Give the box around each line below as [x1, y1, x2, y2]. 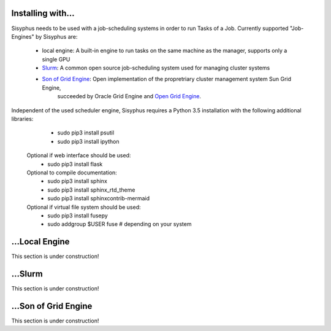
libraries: [11, 115, 34, 123]
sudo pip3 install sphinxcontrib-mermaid [47, 195, 150, 202]
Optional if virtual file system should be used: [26, 203, 141, 211]
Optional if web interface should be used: [26, 152, 131, 159]
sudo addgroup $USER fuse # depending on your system [47, 220, 192, 228]
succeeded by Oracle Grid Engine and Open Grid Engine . [57, 93, 202, 100]
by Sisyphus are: [35, 33, 78, 40]
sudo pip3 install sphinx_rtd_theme [47, 186, 135, 193]
